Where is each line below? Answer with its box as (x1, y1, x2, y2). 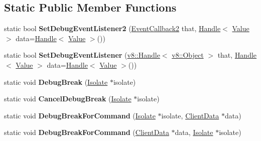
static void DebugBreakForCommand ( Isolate (4, 110, 156, 120)
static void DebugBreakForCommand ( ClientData (4, 127, 169, 137)
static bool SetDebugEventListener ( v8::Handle (4, 50, 160, 60)
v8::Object (172, 50, 204, 60)
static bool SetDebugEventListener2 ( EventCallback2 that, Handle (4, 23, 221, 34)
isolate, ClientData (161, 110, 219, 120)
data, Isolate (175, 127, 213, 137)
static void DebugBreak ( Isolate (4, 76, 108, 87)
